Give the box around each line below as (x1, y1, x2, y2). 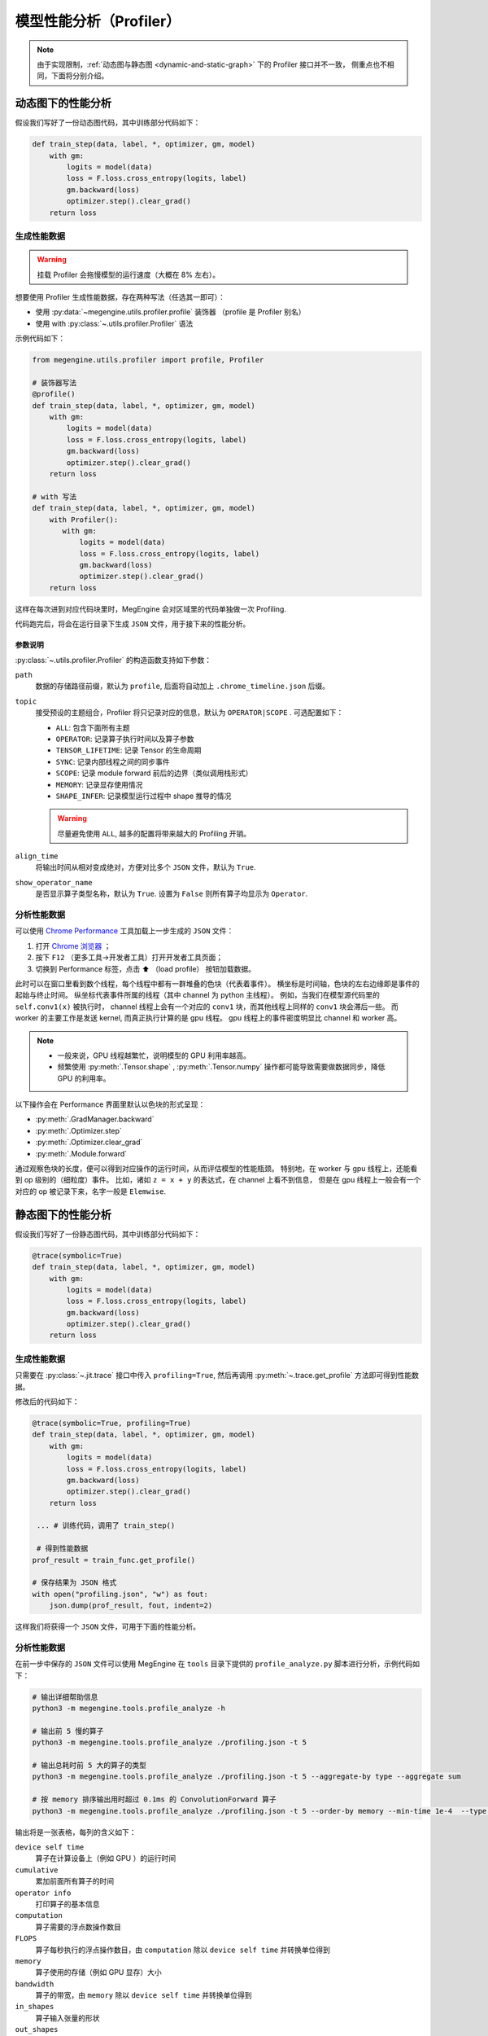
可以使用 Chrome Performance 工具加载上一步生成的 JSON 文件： (15, 926, 234, 936)
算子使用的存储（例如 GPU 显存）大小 (35, 1968, 162, 1977)
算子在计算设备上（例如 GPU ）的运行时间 (35, 1854, 176, 1863)
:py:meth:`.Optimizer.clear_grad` (35, 1137, 143, 1147)
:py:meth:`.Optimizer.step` (35, 1126, 122, 1135)
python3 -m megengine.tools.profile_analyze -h (32, 1704, 225, 1713)
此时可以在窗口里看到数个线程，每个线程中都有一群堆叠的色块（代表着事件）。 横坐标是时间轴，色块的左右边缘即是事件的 (15, 978, 420, 989)
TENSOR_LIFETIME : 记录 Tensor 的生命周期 (55, 745, 202, 755)
